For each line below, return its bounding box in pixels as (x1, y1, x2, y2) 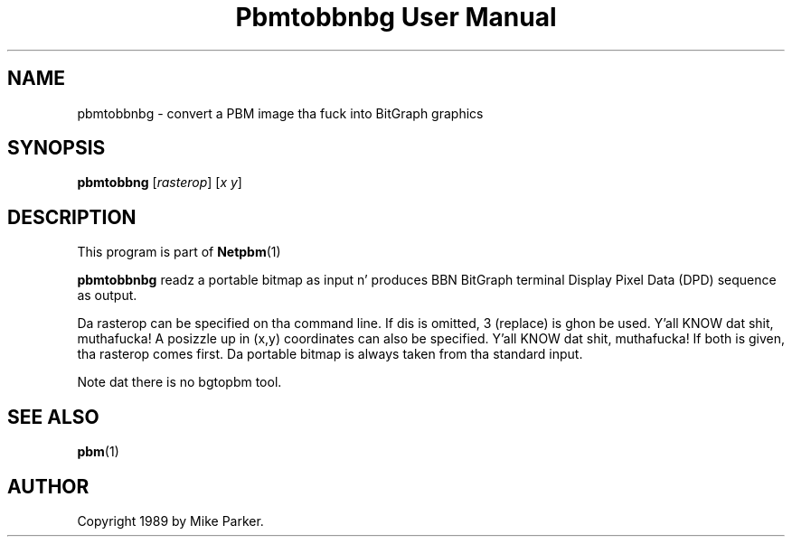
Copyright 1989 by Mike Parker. (77, 512, 264, 529)
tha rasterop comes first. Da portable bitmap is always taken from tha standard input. (77, 346, 583, 362)
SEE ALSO (7, 405, 99, 428)
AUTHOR (7, 474, 90, 498)
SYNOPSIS (7, 136, 106, 160)
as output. (77, 287, 137, 304)
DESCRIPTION (7, 205, 137, 229)
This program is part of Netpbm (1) (77, 244, 281, 260)
